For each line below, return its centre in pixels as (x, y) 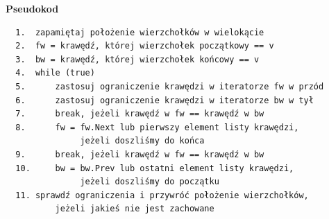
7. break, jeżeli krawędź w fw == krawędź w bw (140, 114)
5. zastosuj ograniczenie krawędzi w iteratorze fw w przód (170, 86)
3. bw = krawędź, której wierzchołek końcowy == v (137, 59)
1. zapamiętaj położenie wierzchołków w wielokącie (140, 32)
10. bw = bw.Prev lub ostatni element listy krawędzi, (155, 168)
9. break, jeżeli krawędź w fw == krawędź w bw (140, 154)
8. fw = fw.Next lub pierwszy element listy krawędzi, (157, 127)
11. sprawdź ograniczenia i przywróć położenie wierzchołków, (162, 195)
